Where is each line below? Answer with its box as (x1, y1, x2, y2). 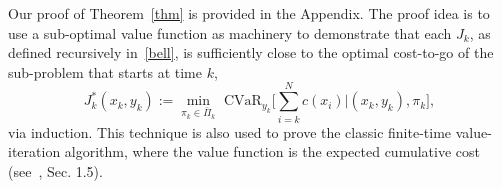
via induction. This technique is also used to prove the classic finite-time (8, 121, 452, 142)
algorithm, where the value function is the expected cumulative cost (64, 141, 480, 162)
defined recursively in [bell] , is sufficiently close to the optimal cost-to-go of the (8, 42, 494, 63)
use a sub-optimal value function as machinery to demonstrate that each (8, 22, 452, 43)
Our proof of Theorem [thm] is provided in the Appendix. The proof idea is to (8, 3, 490, 23)
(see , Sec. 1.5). (8, 160, 103, 181)
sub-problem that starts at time (8, 61, 202, 82)
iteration (8, 141, 61, 162)
